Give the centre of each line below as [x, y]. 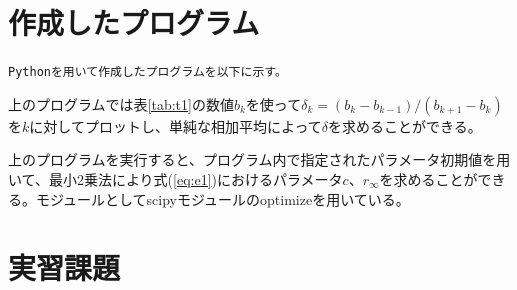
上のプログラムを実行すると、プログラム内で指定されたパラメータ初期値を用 [259, 159]
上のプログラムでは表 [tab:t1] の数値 [121, 103]
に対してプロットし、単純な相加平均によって [175, 125]
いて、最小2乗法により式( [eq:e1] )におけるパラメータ [175, 178]
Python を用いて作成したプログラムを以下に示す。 [147, 72]
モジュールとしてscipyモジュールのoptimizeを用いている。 [222, 198]
